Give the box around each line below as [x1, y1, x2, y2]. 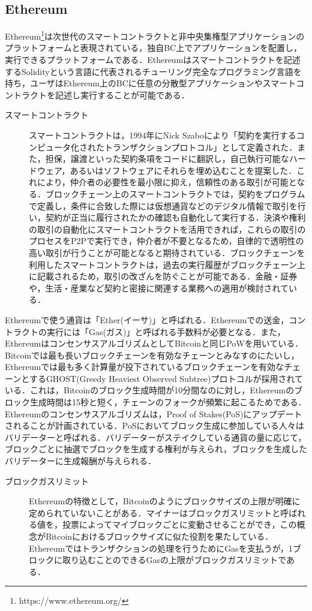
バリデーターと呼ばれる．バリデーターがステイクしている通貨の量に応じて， [5, 431, 307, 443]
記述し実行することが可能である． [55, 88, 190, 101]
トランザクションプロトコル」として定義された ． [104, 140, 298, 153]
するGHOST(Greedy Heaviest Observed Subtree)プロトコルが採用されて [29, 372, 304, 384]
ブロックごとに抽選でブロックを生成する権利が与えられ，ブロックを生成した [5, 443, 307, 455]
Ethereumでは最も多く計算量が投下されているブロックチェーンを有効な [5, 360, 284, 373]
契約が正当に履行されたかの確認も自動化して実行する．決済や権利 [45, 211, 306, 224]
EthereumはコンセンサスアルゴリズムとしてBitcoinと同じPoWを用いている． [5, 337, 304, 350]
